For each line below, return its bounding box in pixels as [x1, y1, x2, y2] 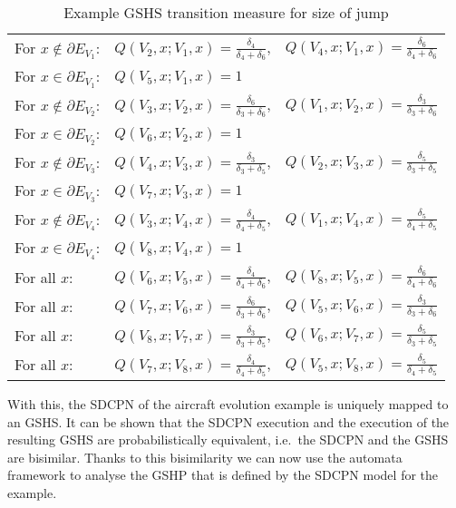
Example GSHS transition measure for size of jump [63, 2, 389, 23]
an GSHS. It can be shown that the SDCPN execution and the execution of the [7, 412, 450, 431]
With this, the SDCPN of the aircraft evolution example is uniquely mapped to [7, 395, 449, 414]
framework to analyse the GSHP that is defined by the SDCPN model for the [7, 465, 439, 484]
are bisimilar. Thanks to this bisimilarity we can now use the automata [7, 447, 403, 466]
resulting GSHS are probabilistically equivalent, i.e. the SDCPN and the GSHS [7, 430, 449, 449]
